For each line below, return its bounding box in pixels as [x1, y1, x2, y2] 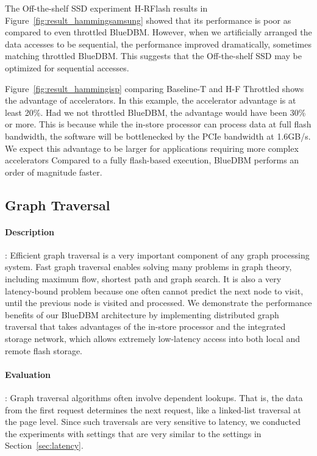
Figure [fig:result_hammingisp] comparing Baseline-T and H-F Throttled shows [5, 82, 304, 94]
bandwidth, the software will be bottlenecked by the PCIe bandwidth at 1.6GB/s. [5, 129, 311, 142]
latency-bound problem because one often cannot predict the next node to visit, [5, 284, 304, 297]
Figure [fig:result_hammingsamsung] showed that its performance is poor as [5, 13, 291, 26]
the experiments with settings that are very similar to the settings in [5, 427, 262, 440]
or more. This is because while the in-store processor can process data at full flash [5, 118, 312, 130]
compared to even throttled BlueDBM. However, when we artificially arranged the [5, 26, 312, 38]
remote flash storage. [5, 344, 82, 357]
